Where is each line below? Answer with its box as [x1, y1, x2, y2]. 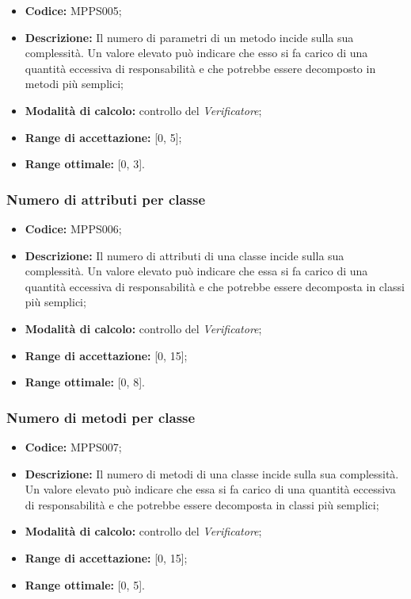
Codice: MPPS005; [25, 2, 122, 18]
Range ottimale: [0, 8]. [25, 374, 145, 390]
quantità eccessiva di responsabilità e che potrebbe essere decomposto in [25, 60, 376, 76]
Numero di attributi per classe [6, 189, 206, 209]
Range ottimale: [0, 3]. [25, 156, 145, 172]
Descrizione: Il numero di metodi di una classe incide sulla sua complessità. [25, 465, 399, 482]
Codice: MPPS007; [25, 438, 122, 455]
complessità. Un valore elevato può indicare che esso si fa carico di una [25, 44, 368, 61]
